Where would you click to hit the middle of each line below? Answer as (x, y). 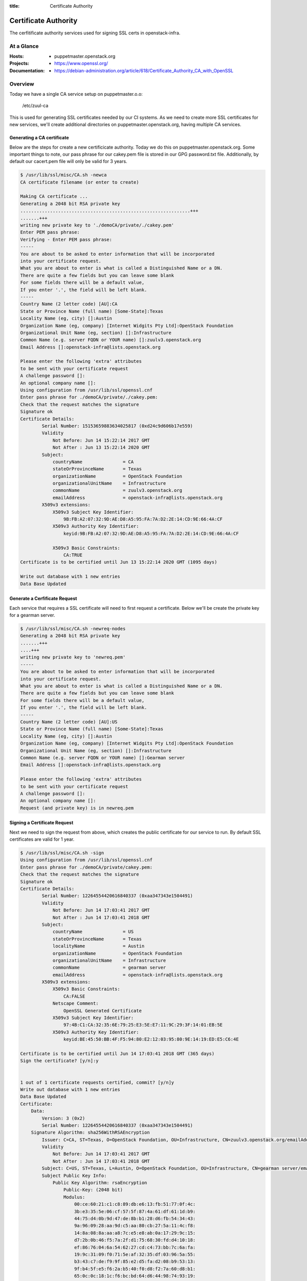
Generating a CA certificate (39, 138)
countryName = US (93, 932)
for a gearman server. (32, 615)
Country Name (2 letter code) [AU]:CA (69, 304)
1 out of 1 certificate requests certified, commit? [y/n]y (97, 1082)
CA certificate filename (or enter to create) (80, 182)
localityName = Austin (98, 946)
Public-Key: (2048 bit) (93, 1190)
